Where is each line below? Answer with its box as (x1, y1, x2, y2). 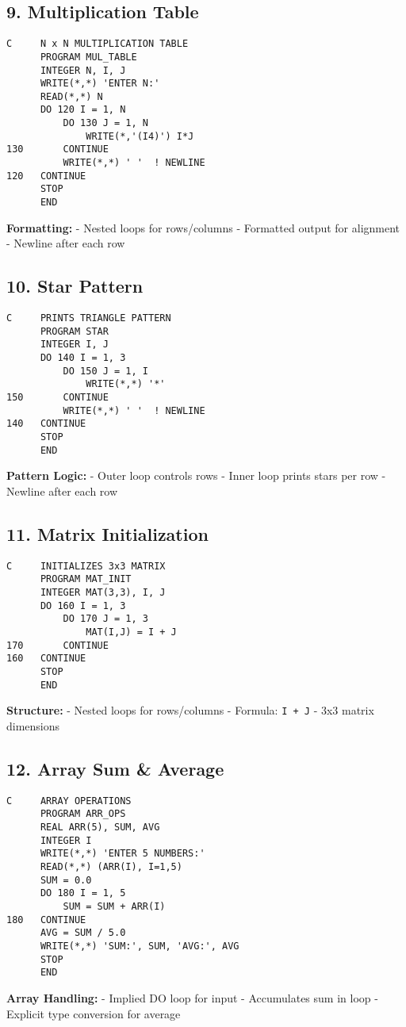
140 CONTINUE (6, 418, 86, 430)
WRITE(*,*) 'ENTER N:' (40, 78, 160, 90)
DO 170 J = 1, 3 (63, 613, 148, 625)
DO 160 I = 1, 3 (40, 600, 126, 611)
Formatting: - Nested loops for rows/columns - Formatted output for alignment (6, 219, 400, 236)
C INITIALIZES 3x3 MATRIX (6, 560, 166, 572)
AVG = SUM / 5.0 (40, 927, 126, 939)
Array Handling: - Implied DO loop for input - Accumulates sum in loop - (6, 989, 378, 1006)
